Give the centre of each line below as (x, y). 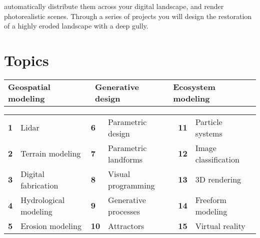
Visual (119, 173)
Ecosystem (194, 86)
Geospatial (29, 86)
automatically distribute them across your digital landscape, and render (114, 6)
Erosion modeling (51, 225)
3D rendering (218, 179)
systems (209, 133)
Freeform (211, 199)
